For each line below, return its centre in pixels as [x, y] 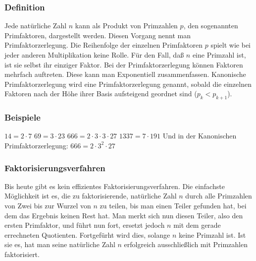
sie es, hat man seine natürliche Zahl [60, 244]
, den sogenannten [211, 26]
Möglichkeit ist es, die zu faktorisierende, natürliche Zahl [91, 196]
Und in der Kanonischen [200, 136]
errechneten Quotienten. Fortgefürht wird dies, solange [87, 234]
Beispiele [23, 117]
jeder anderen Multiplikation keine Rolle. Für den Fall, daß [94, 55]
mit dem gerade [197, 225]
